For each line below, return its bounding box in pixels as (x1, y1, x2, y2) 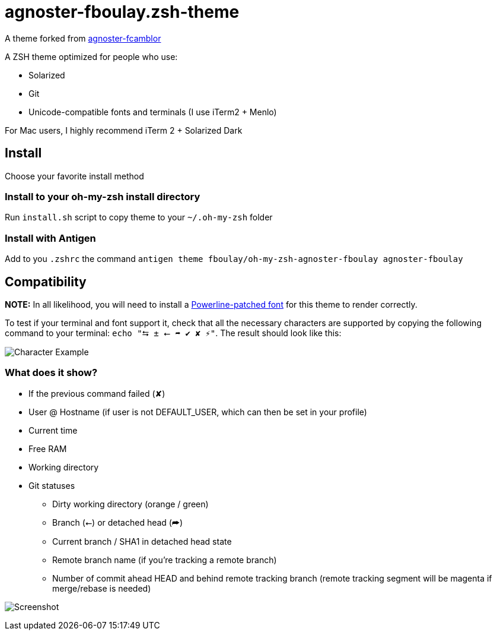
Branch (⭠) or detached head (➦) (52, 517, 183, 527)
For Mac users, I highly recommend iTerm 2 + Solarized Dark (5, 125, 243, 135)
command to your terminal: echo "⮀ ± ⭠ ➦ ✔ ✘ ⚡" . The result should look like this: (5, 327, 342, 338)
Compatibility (5, 274, 87, 289)
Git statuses (28, 480, 75, 491)
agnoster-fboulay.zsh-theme (5, 2, 240, 22)
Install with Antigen (5, 232, 96, 244)
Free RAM (28, 443, 67, 454)
